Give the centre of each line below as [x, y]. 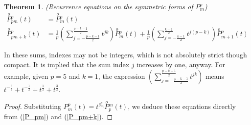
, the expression [122, 76]
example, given [26, 76]
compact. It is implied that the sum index [67, 64]
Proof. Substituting [33, 106]
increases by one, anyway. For [181, 64]
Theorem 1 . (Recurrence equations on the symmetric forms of [99, 6]
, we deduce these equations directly [182, 106]
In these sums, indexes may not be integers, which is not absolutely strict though [125, 55]
